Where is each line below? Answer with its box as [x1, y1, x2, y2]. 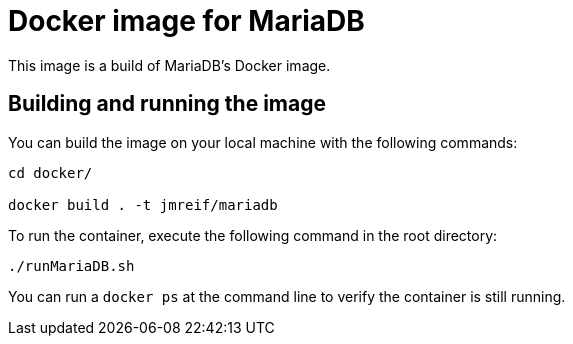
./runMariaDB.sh [8, 257, 135, 274]
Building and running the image [8, 91, 326, 117]
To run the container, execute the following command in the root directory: [8, 226, 498, 244]
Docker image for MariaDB [8, 4, 365, 38]
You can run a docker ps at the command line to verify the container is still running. [8, 287, 566, 305]
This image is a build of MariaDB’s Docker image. [8, 56, 331, 74]
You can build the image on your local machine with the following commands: [8, 133, 518, 151]
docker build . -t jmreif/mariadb [8, 196, 278, 213]
